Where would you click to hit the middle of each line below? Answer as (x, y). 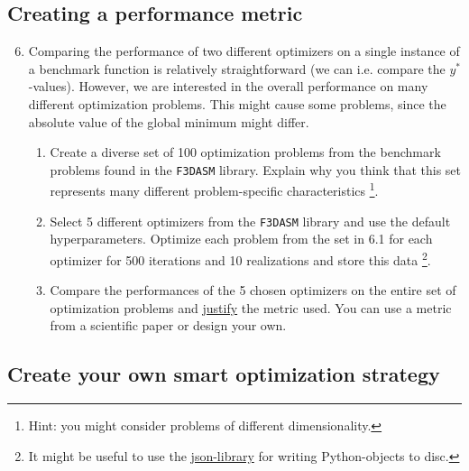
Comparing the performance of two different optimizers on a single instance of (244, 51)
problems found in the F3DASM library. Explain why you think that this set (256, 169)
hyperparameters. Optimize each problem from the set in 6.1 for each (241, 239)
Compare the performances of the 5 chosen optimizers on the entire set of (253, 290)
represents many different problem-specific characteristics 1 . (214, 189)
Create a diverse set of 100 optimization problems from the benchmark (245, 152)
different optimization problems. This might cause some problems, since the (237, 103)
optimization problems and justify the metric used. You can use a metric (251, 307)
